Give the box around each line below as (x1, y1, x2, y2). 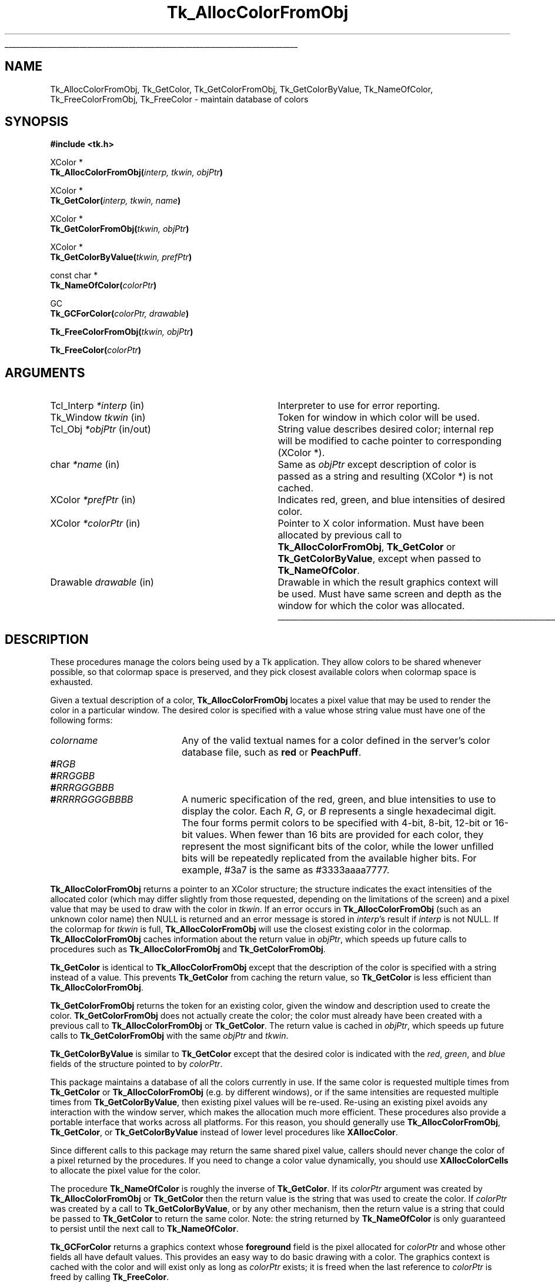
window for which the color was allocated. (277, 600, 465, 612)
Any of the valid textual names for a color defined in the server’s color (181, 734, 490, 747)
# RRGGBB (50, 770, 95, 782)
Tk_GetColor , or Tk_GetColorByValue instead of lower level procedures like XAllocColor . (50, 1127, 398, 1138)
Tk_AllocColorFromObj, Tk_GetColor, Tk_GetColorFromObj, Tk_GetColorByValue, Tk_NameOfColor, (50, 84, 433, 94)
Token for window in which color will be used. (277, 411, 480, 424)
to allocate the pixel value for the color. (50, 1165, 200, 1176)
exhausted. (50, 677, 93, 687)
